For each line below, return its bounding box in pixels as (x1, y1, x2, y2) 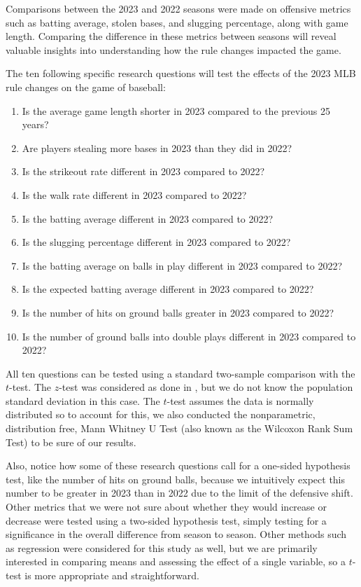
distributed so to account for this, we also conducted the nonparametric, (6, 407, 316, 422)
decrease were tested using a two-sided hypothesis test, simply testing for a (6, 513, 327, 527)
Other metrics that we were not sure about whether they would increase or (6, 499, 327, 514)
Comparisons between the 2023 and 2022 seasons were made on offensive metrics (6, 1, 351, 15)
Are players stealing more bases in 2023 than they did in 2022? (22, 140, 292, 155)
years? (22, 117, 49, 132)
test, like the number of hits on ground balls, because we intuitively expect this (6, 471, 346, 486)
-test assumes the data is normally (167, 393, 314, 408)
